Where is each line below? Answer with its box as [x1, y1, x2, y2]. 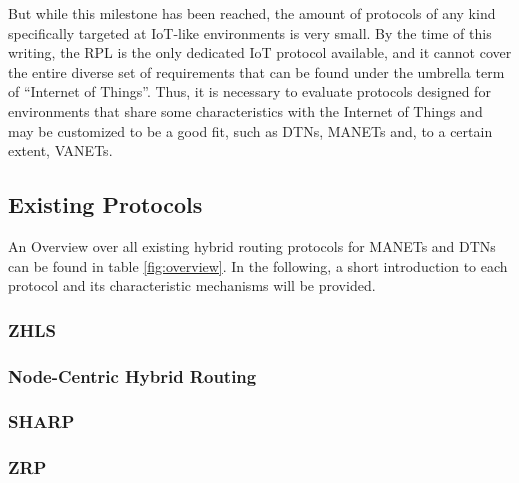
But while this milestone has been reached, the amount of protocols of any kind [8, 3, 496, 23]
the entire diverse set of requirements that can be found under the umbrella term [8, 61, 505, 82]
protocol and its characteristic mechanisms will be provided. [8, 275, 376, 296]
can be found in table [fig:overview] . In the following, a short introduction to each [8, 255, 508, 276]
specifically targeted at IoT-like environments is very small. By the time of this [8, 22, 492, 43]
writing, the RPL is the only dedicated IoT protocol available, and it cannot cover [8, 42, 512, 63]
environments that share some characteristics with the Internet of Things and [8, 100, 483, 121]
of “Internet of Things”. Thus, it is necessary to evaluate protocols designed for [8, 81, 491, 102]
